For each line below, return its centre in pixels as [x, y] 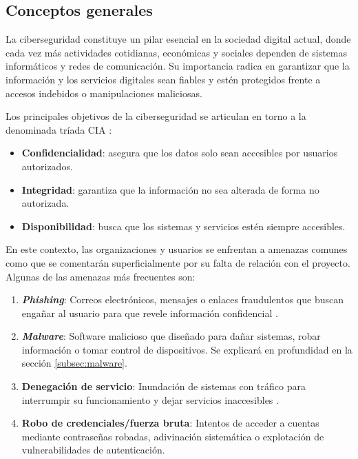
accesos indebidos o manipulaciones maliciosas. [104, 93]
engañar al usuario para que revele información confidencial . [150, 313]
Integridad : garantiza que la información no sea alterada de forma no [170, 189]
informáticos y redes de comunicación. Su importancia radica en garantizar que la [178, 66]
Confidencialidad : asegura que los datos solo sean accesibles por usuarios [180, 153]
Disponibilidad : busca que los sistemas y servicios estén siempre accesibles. [183, 226]
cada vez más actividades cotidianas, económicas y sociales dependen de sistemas [177, 52]
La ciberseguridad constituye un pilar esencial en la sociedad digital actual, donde [178, 39]
